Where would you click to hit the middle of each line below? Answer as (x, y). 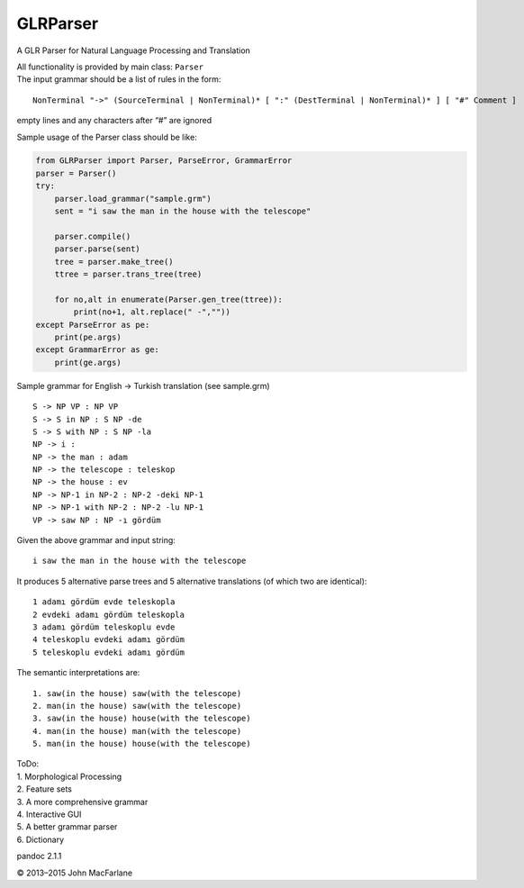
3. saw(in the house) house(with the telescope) (142, 719)
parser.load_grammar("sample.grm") (133, 199)
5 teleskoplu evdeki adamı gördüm (108, 652)
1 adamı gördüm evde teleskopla (104, 602)
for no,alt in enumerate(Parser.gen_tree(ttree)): (168, 299)
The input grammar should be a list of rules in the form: (119, 79)
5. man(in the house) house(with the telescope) (142, 744)
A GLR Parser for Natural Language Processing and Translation (134, 50)
